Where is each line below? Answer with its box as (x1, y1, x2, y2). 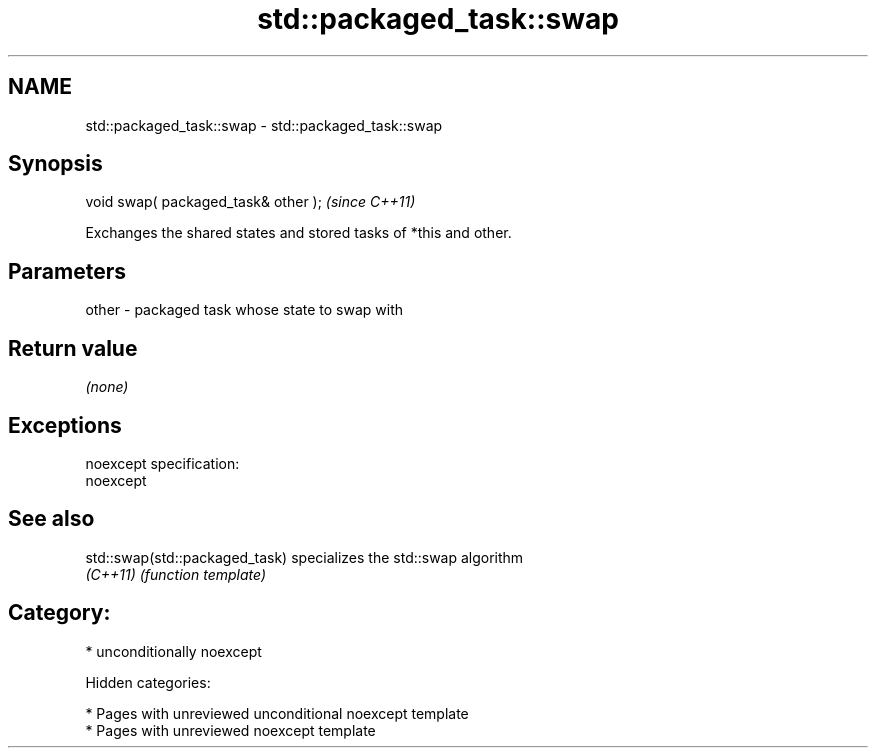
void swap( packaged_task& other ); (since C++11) (85, 193, 416, 211)
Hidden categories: (85, 673, 211, 691)
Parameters (8, 258, 126, 284)
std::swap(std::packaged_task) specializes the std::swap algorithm (85, 548, 524, 566)
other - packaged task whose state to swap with (85, 301, 404, 319)
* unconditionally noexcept (85, 642, 262, 660)
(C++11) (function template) (85, 565, 267, 583)
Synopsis (8, 151, 103, 177)
